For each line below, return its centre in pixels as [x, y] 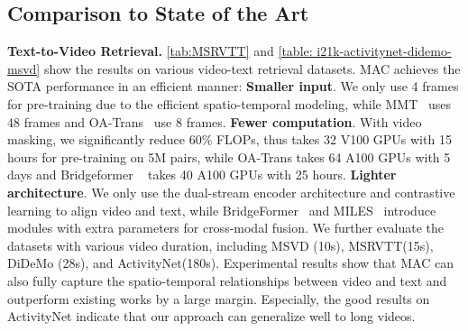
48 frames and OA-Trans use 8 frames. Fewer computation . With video [215, 121]
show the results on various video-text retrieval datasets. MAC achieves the [252, 68]
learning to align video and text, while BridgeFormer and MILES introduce [222, 210]
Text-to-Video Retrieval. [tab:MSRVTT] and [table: [160, 51]
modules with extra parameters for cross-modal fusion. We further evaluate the [226, 228]
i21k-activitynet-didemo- [384, 51]
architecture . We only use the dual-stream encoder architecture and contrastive [231, 192]
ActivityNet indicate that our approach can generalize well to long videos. [211, 316]
